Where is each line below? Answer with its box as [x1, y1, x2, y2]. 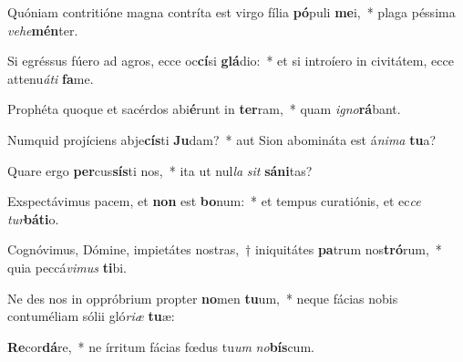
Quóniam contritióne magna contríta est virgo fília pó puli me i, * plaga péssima [7, 3, 456, 21]
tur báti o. [7, 209, 59, 228]
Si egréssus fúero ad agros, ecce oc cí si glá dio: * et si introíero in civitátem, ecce [7, 51, 454, 70]
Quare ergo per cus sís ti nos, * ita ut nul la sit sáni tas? [7, 160, 313, 180]
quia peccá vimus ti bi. [7, 257, 127, 276]
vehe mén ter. [7, 20, 78, 39]
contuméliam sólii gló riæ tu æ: [7, 306, 175, 326]
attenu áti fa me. [7, 68, 94, 88]
